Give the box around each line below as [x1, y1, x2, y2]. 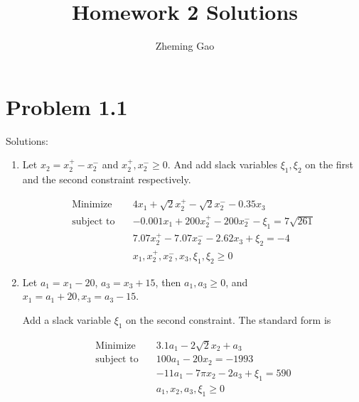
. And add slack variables [167, 157, 278, 172]
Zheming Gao [155, 38, 215, 53]
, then [155, 274, 181, 289]
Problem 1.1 [6, 92, 128, 121]
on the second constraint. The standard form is [126, 313, 331, 327]
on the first [305, 157, 354, 172]
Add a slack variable [22, 313, 111, 327]
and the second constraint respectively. [22, 172, 191, 187]
